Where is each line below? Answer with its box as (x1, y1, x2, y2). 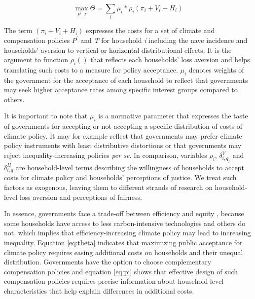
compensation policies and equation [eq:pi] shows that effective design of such (4, 266, 238, 276)
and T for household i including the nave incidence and (80, 35, 248, 45)
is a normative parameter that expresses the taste (98, 111, 248, 121)
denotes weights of (188, 64, 244, 75)
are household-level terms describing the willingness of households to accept (15, 162, 244, 172)
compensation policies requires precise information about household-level (4, 276, 224, 286)
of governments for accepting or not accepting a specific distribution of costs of (4, 121, 243, 131)
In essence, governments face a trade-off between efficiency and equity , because (4, 208, 244, 219)
